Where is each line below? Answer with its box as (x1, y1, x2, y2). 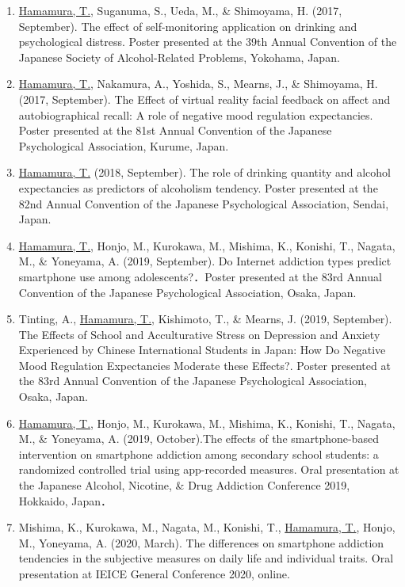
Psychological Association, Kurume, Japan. (18, 137, 229, 154)
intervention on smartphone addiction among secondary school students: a (18, 445, 379, 462)
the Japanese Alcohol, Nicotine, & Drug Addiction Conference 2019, (18, 477, 350, 494)
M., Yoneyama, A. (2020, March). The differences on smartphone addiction (18, 534, 384, 551)
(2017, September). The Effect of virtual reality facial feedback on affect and (18, 90, 391, 107)
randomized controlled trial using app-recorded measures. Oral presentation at (18, 461, 399, 478)
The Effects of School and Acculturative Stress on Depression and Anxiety (18, 326, 380, 342)
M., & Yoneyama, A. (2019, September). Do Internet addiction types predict (18, 253, 392, 269)
